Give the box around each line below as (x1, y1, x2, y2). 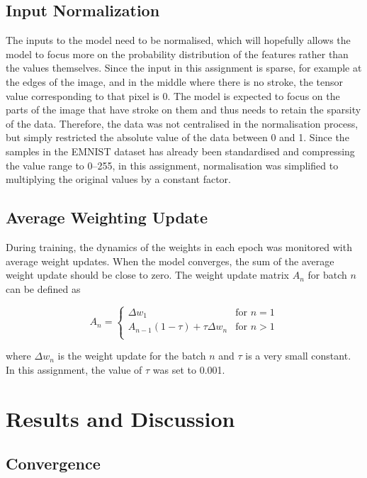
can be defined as (6, 281, 81, 296)
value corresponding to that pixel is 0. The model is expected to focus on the (6, 88, 340, 103)
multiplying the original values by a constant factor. (6, 172, 231, 187)
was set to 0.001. (152, 362, 225, 377)
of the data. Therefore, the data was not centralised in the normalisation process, (6, 116, 358, 130)
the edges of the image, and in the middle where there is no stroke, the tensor (6, 74, 344, 89)
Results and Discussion (6, 404, 235, 433)
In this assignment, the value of (6, 362, 142, 377)
